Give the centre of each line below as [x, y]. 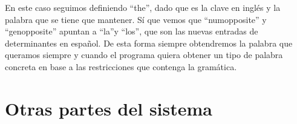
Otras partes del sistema [109, 108]
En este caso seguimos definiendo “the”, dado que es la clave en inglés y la [143, 7]
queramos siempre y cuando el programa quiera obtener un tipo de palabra [144, 55]
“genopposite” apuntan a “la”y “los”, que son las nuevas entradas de [132, 31]
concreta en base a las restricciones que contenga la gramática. [121, 66]
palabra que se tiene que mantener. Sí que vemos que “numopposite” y [136, 19]
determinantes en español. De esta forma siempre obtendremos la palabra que [149, 43]
